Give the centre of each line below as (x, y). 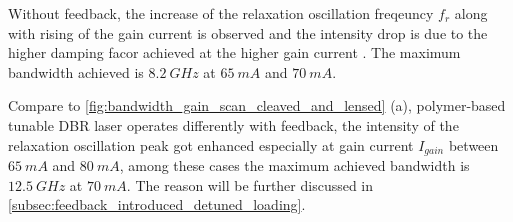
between (473, 144)
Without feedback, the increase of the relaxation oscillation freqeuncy (221, 13)
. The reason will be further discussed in (250, 184)
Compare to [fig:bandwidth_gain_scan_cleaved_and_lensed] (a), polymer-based (257, 105)
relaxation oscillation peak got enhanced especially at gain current (211, 144)
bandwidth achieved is (76, 71)
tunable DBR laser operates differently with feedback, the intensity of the (233, 124)
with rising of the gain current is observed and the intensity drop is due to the (248, 32)
